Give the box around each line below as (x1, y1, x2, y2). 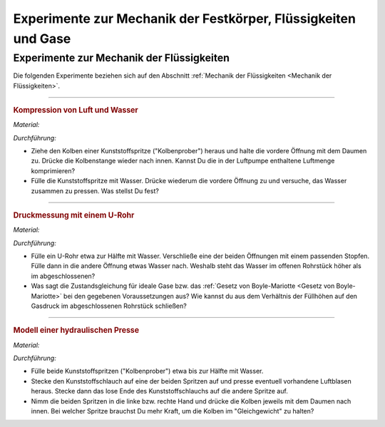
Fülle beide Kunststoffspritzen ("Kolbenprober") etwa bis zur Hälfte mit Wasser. (31, 367, 264, 376)
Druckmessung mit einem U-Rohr (13, 210, 135, 220)
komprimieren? (31, 166, 75, 175)
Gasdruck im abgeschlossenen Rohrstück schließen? (31, 302, 187, 310)
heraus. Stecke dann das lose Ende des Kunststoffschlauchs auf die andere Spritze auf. (31, 387, 288, 396)
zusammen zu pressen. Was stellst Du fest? (31, 186, 160, 195)
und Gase (13, 31, 71, 46)
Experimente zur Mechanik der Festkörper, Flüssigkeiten (13, 11, 356, 26)
